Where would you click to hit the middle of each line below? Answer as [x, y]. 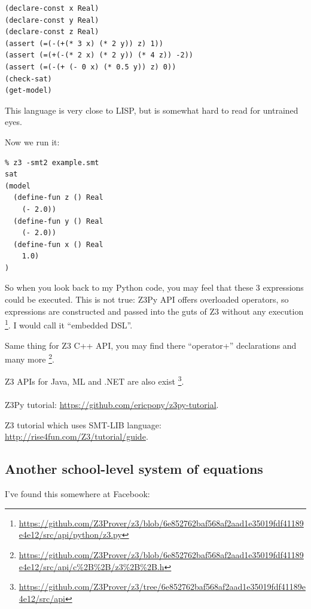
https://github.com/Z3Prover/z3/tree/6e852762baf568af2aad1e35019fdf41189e [162, 587]
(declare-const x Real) [52, 8]
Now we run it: [32, 141]
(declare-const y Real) [52, 20]
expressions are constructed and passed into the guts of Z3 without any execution [154, 311]
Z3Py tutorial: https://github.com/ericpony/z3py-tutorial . [112, 405]
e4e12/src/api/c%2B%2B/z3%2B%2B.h [92, 566]
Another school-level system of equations [134, 469]
